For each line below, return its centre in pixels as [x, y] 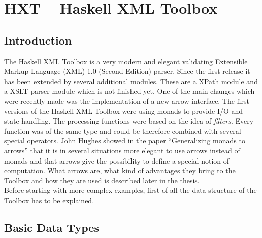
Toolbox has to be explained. [49, 200]
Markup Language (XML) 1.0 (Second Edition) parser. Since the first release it [127, 71]
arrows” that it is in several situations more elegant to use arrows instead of [122, 150]
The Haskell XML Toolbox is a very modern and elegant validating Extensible [126, 61]
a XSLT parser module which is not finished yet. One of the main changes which [129, 91]
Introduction [38, 40]
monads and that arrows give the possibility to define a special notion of [117, 160]
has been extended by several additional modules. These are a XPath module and [131, 81]
